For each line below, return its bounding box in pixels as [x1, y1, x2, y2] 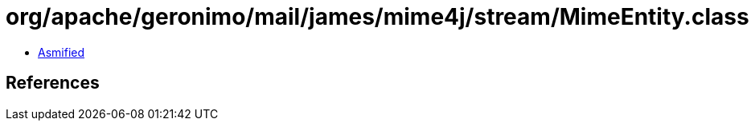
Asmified [38, 45, 85, 59]
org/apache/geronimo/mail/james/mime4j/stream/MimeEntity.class [6, 3, 749, 30]
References [6, 73, 100, 93]
